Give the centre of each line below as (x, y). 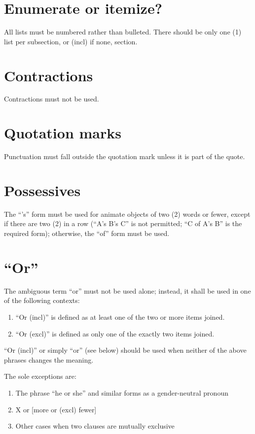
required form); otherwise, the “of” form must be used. (87, 233)
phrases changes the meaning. (49, 359)
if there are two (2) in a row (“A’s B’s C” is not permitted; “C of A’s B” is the (123, 223)
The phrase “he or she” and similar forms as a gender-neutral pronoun (122, 392)
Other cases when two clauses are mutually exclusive (95, 426)
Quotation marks (63, 133)
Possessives (42, 190)
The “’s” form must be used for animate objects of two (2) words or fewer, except (127, 214)
